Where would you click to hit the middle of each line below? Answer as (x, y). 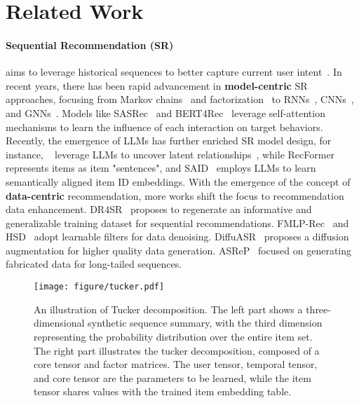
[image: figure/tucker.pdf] (99, 287)
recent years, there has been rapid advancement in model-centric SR (157, 85)
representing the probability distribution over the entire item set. (173, 336)
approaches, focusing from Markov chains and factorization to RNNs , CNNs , (180, 99)
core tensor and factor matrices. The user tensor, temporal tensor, (176, 364)
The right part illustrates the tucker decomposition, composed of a (177, 350)
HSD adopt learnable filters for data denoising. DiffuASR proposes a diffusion (177, 237)
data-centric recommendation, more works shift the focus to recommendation (175, 195)
